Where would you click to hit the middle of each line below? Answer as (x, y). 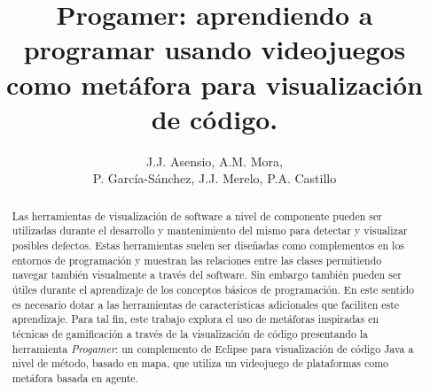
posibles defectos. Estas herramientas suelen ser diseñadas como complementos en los (208, 245)
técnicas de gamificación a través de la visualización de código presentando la (190, 333)
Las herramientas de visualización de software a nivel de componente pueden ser (197, 215)
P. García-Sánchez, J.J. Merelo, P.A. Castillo (215, 178)
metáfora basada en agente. (75, 377)
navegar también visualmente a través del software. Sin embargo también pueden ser (207, 275)
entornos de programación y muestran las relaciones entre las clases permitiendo (197, 260)
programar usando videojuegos (215, 49)
